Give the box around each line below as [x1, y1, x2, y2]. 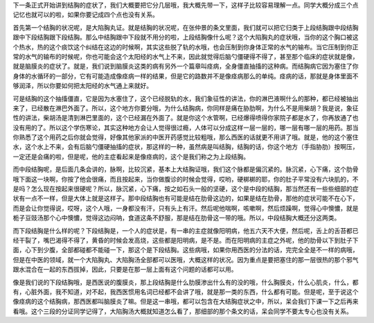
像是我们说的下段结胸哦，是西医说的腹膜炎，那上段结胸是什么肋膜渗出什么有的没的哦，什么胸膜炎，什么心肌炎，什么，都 [12, 278, 359, 286]
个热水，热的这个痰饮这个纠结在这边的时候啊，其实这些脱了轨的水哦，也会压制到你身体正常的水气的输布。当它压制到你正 [12, 42, 359, 51]
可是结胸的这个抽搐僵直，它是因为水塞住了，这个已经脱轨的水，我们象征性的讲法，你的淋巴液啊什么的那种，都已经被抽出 [12, 94, 359, 103]
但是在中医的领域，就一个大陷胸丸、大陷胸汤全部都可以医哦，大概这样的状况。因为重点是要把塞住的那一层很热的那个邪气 [12, 255, 359, 263]
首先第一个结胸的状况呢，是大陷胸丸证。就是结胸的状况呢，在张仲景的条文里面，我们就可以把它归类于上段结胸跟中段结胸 [12, 23, 359, 31]
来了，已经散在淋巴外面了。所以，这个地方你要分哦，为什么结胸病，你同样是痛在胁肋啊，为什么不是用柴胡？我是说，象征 [12, 104, 359, 112]
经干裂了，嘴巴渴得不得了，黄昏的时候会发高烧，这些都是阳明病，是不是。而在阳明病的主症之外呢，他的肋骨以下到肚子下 [12, 236, 359, 244]
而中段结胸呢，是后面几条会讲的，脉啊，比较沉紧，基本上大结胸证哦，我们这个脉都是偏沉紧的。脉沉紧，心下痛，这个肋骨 [12, 165, 359, 173]
